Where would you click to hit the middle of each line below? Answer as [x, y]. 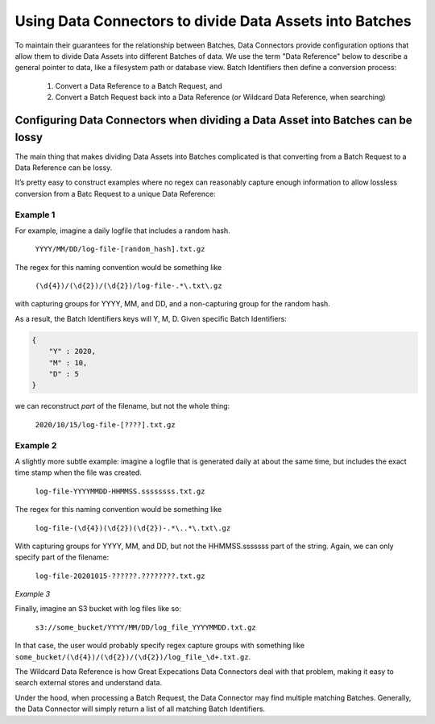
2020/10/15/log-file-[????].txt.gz [106, 424]
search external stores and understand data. [89, 683]
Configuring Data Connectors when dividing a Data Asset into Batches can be [213, 120]
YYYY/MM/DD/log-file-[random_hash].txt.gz [120, 249]
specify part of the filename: [62, 557]
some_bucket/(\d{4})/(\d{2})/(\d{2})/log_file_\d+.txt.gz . [133, 656]
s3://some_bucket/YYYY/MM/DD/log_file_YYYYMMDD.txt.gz [146, 627]
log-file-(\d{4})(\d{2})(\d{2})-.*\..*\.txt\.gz [133, 528]
